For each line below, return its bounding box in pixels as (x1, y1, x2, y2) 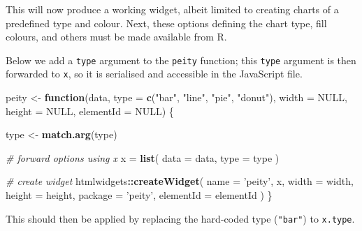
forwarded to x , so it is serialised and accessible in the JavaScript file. (6, 66, 303, 81)
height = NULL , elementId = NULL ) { (6, 103, 174, 118)
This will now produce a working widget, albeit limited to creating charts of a (6, 2, 339, 16)
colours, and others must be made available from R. (6, 29, 227, 44)
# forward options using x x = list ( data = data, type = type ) (6, 150, 280, 165)
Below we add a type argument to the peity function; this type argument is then (6, 52, 356, 67)
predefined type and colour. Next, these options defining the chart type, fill (6, 15, 327, 30)
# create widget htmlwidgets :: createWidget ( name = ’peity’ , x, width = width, (6, 174, 354, 188)
